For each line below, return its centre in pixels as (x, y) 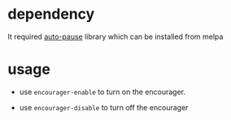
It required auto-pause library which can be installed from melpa (115, 36)
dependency (51, 14)
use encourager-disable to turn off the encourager (104, 107)
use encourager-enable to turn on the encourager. (102, 92)
